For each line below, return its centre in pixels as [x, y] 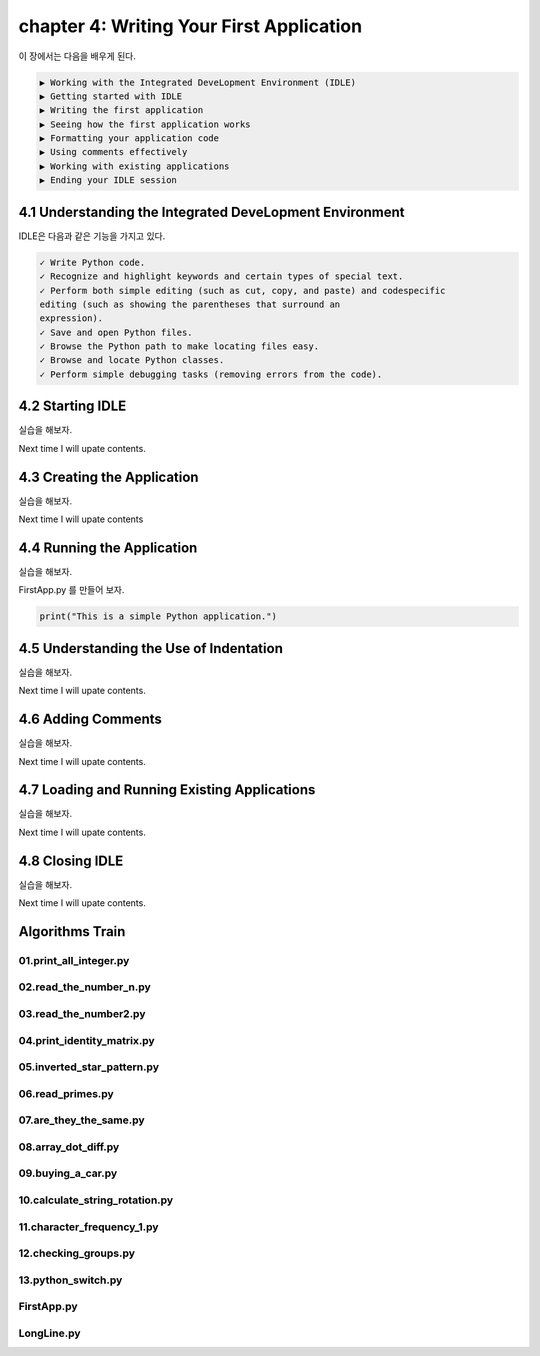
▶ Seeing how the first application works [145, 124]
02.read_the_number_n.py [85, 987]
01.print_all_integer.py [74, 960]
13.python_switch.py [70, 1280]
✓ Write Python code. [92, 262]
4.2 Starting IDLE [72, 406]
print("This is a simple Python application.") [158, 616]
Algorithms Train [72, 931]
